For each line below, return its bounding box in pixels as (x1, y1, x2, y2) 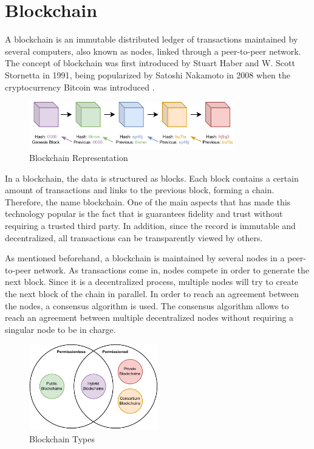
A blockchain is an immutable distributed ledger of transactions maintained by (5, 33, 298, 46)
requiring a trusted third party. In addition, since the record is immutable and (5, 219, 296, 232)
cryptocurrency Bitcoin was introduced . (5, 80, 155, 93)
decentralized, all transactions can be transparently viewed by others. (5, 231, 263, 244)
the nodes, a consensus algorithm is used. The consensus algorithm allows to (5, 299, 289, 312)
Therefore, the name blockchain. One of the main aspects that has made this (5, 195, 291, 208)
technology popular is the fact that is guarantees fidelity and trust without (5, 207, 283, 220)
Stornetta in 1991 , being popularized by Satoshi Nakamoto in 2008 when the (5, 68, 290, 81)
